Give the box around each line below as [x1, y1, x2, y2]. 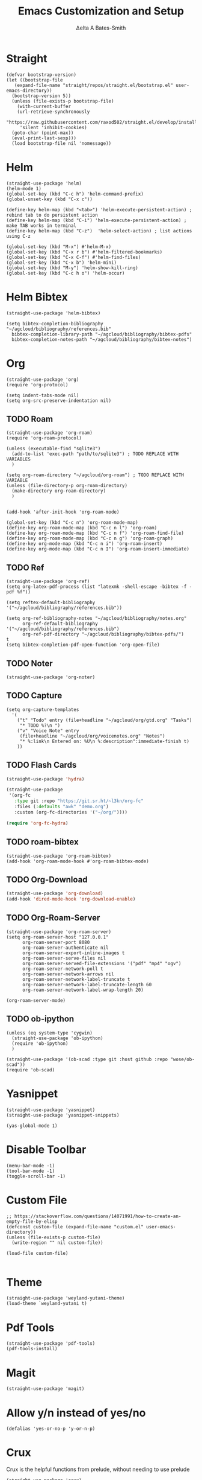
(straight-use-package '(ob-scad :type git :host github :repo [6, 1056, 168, 1062]
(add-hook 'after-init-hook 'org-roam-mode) [6, 509, 120, 515]
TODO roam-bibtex [6, 837, 79, 847]
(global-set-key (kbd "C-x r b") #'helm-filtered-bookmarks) [6, 249, 163, 255]
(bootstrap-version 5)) [11, 92, 71, 99]
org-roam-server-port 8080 [22, 939, 90, 945]
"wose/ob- [170, 1056, 195, 1062]
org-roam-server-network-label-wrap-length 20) [22, 987, 144, 993]
